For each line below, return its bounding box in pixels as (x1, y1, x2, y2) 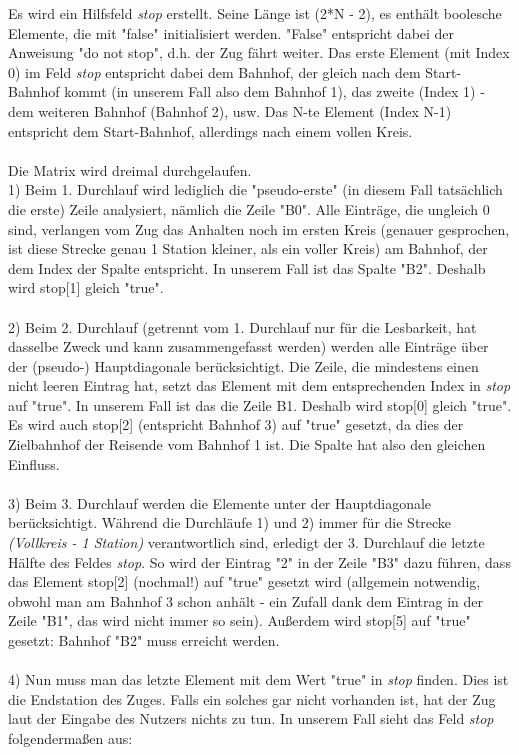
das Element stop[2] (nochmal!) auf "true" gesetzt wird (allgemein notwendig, (8, 571, 481, 592)
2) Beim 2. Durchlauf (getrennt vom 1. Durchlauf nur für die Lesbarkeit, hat (8, 316, 477, 337)
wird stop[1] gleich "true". (8, 277, 164, 298)
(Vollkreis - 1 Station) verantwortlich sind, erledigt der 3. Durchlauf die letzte (8, 532, 485, 553)
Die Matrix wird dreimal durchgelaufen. (8, 159, 252, 180)
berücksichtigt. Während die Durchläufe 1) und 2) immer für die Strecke (8, 512, 452, 533)
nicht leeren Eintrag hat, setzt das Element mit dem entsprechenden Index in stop (8, 375, 511, 396)
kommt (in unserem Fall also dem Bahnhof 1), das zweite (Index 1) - (64, 81, 485, 102)
